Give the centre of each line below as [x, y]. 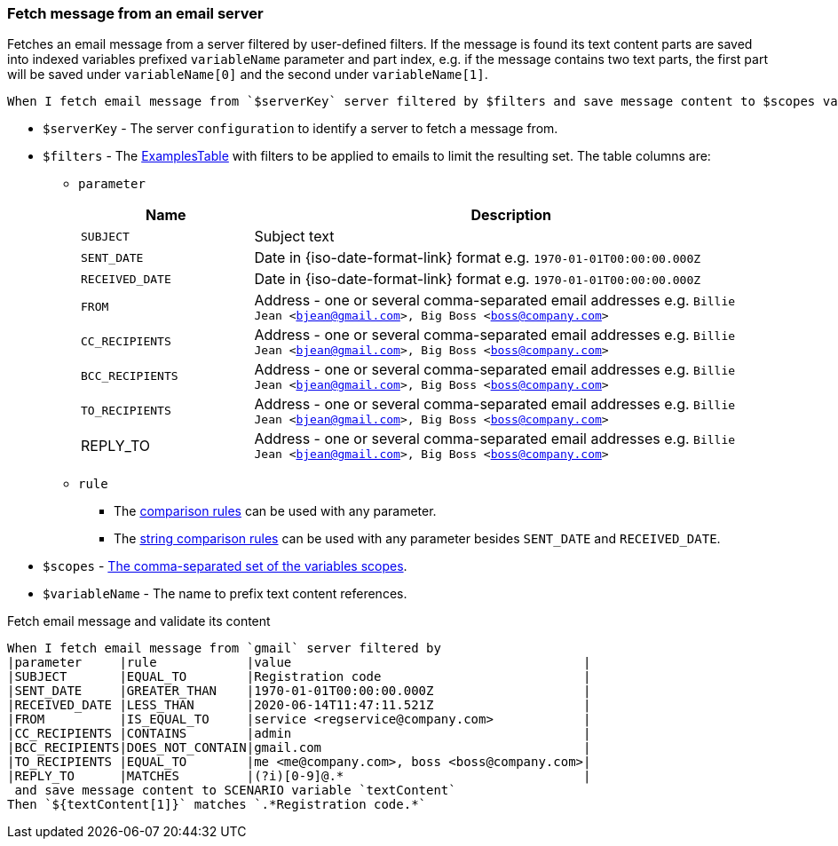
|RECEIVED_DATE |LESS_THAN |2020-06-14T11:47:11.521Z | [299, 705]
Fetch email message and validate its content [139, 621]
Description [511, 215]
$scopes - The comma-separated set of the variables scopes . [225, 566]
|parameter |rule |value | [299, 663]
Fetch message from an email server [135, 13]
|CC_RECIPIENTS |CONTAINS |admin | [299, 734]
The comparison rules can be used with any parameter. [275, 511]
